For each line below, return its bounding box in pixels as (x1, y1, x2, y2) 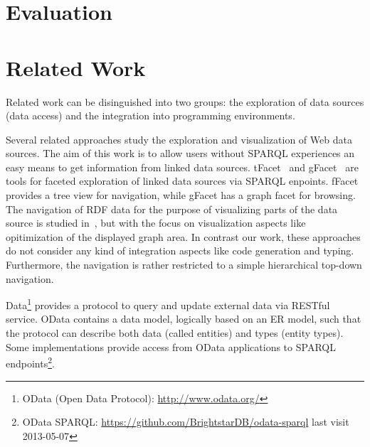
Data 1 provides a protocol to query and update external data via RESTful (6, 296, 330, 312)
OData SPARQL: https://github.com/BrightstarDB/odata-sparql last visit (22, 414, 349, 429)
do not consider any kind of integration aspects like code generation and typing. (6, 243, 354, 258)
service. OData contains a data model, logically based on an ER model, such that (6, 311, 361, 326)
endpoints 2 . (6, 354, 55, 370)
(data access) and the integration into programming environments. (6, 108, 295, 123)
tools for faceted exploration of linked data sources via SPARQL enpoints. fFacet (6, 173, 359, 188)
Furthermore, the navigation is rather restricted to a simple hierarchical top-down (6, 257, 362, 272)
